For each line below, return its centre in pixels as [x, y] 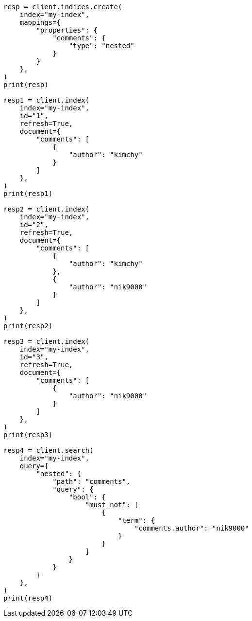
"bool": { [87, 497]
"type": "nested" [101, 46]
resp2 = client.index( [47, 209]
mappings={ [40, 22]
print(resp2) [28, 326]
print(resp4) [28, 598]
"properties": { [67, 30]
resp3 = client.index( [47, 341]
